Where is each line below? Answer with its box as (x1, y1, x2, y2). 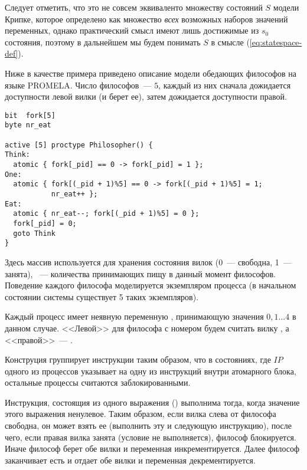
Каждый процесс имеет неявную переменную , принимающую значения (5, 310, 264, 323)
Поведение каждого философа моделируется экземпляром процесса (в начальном (5, 279, 296, 291)
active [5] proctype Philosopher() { (5, 140, 153, 149)
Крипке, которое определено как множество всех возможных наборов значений (5, 12, 288, 25)
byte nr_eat (5, 121, 51, 130)
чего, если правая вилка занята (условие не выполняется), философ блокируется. (5, 430, 296, 443)
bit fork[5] (5, 111, 55, 120)
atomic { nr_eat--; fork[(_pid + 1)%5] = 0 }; (13, 209, 200, 218)
